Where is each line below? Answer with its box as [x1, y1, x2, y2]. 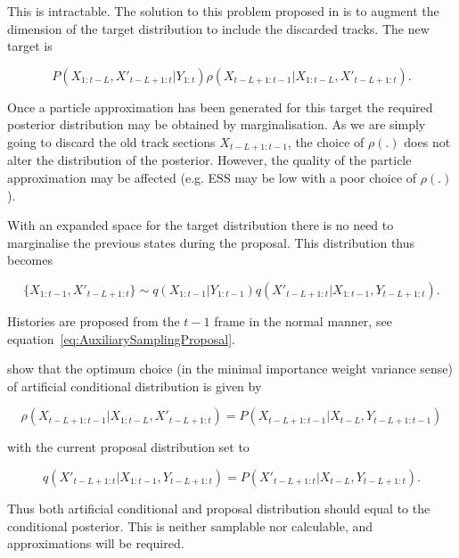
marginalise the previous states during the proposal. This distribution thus [7, 233, 415, 251]
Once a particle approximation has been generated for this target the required [7, 97, 433, 116]
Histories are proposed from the [7, 311, 180, 330]
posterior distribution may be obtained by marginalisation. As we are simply [7, 115, 426, 134]
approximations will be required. [7, 534, 184, 553]
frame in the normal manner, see [214, 311, 392, 330]
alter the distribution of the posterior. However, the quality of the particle [7, 151, 412, 169]
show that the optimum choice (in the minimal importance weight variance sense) [7, 359, 453, 378]
